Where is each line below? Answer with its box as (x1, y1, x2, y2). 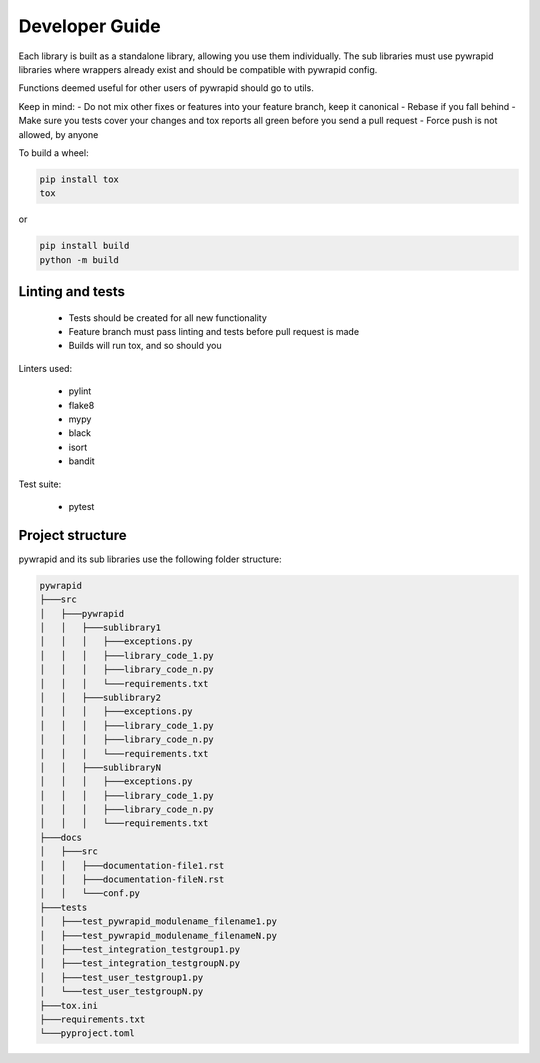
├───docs (39, 831, 83, 843)
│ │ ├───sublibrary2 (39, 691, 162, 703)
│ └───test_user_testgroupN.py (39, 986, 204, 997)
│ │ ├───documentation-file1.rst (39, 860, 225, 871)
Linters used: (18, 362, 73, 374)
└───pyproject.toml (39, 1028, 135, 1039)
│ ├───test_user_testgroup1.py (39, 971, 204, 983)
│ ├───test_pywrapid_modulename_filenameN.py (39, 930, 277, 941)
